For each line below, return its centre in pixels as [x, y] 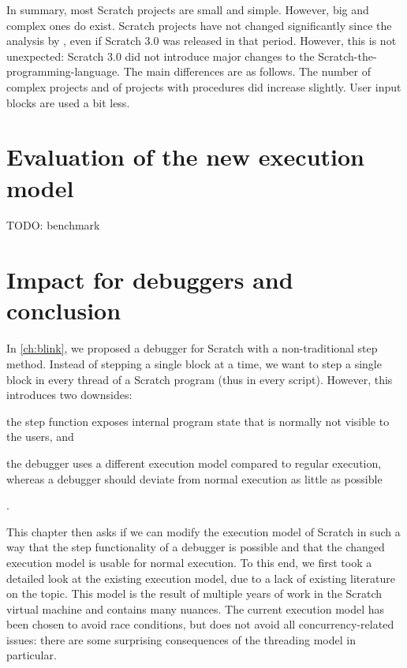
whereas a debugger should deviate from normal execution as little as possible [194, 478]
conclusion [64, 310]
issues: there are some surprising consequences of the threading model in [181, 639]
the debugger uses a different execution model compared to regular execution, [194, 463]
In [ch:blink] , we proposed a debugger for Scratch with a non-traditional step [192, 348]
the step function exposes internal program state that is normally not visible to [198, 421]
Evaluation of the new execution [185, 157]
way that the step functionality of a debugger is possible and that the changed [196, 547]
